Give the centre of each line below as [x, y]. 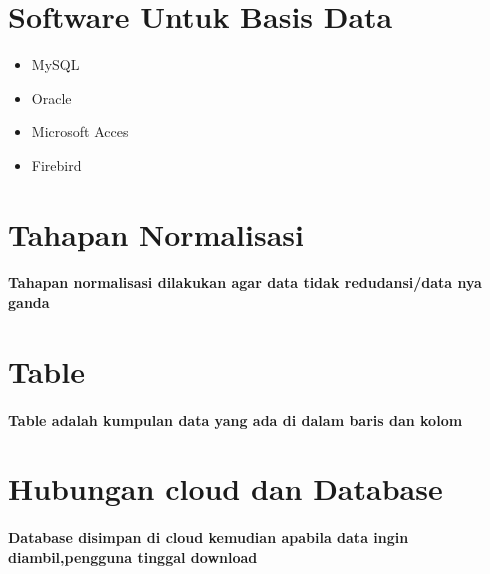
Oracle [51, 97]
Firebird [56, 164]
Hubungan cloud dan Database [225, 488]
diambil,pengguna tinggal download [133, 556]
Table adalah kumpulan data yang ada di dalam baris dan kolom [235, 419]
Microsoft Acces [80, 131]
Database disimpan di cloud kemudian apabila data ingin [208, 537]
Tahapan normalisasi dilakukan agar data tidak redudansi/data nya [245, 282]
